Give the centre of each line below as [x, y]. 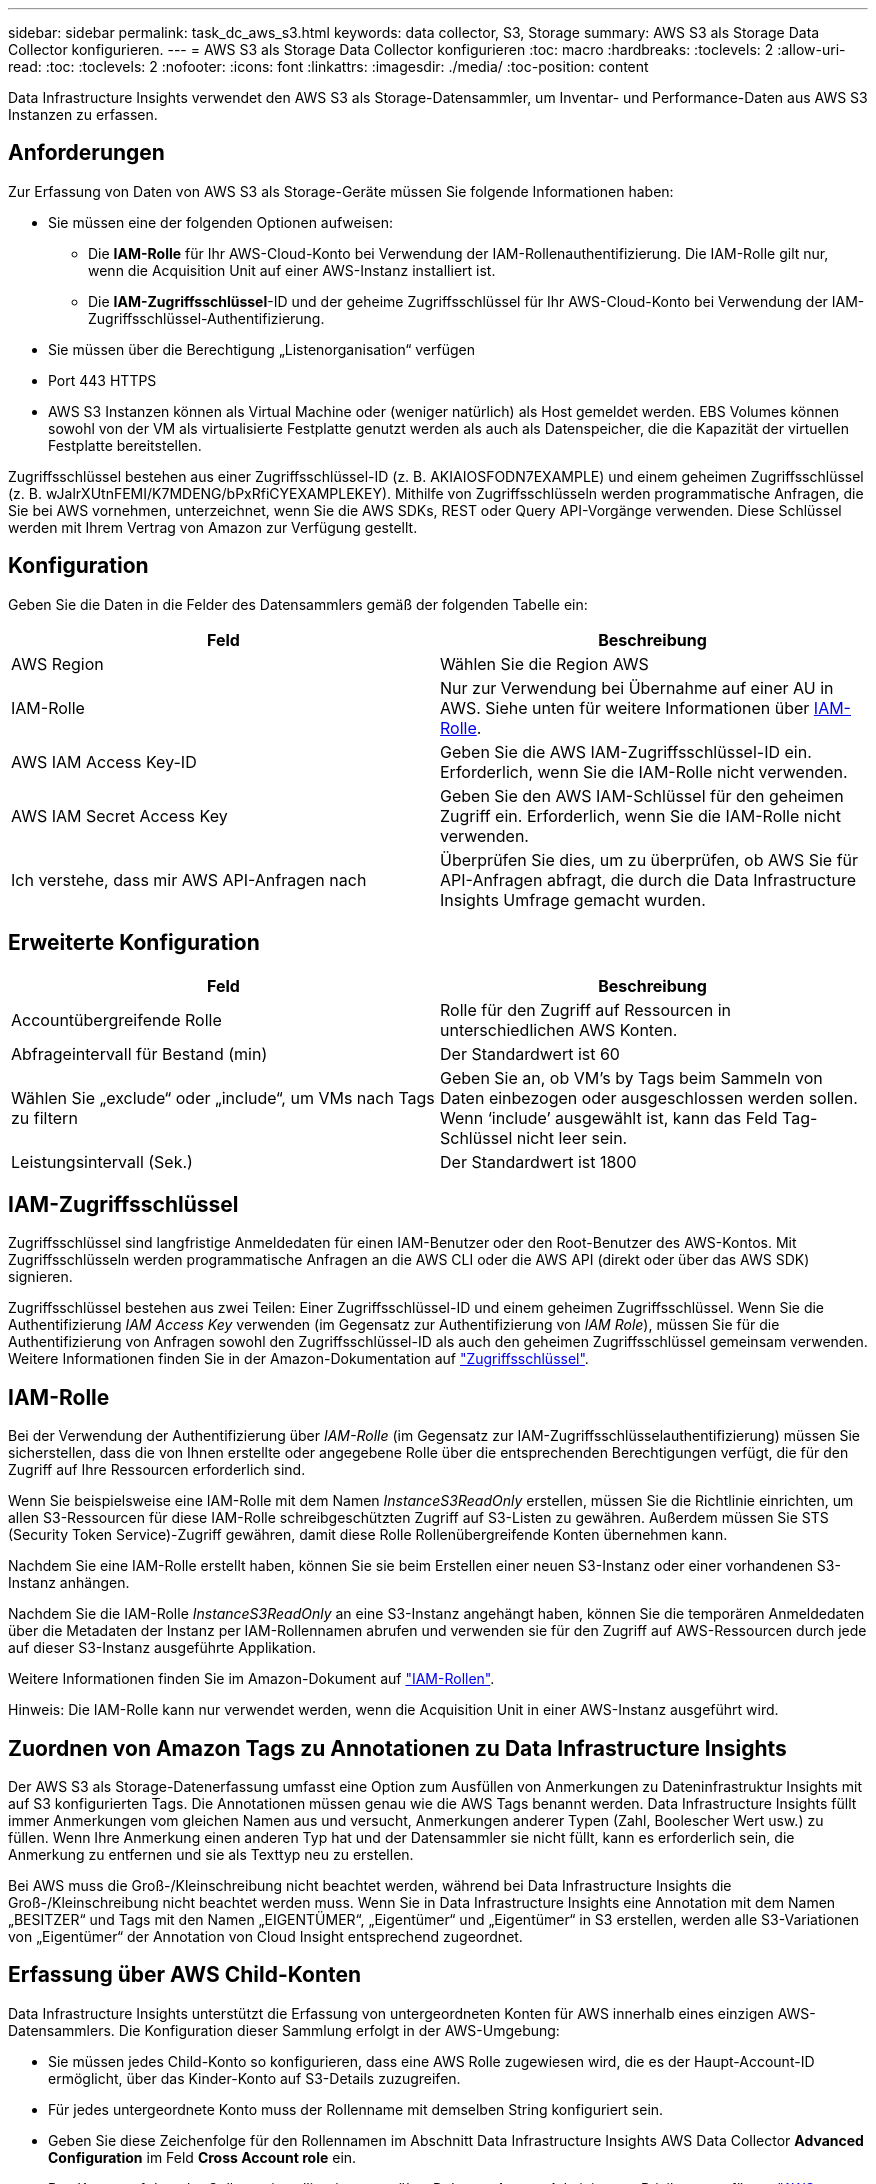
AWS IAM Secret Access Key [119, 815]
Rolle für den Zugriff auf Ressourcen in [586, 1009]
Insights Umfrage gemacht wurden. [573, 899]
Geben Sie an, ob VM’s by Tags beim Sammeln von [631, 1077]
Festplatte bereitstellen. [125, 445]
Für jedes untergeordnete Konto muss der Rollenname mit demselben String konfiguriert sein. [356, 2109]
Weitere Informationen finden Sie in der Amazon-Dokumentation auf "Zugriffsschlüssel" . [298, 1359]
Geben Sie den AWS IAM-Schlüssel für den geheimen [642, 795]
